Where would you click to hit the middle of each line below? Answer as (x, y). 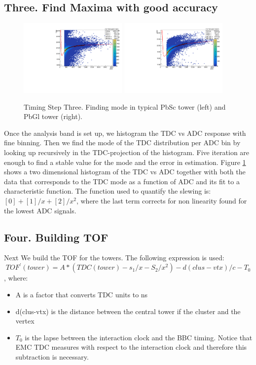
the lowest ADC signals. (40, 210)
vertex (25, 321)
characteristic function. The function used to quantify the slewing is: (108, 191)
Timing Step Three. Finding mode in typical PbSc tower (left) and (125, 106)
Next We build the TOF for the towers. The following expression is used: (114, 258)
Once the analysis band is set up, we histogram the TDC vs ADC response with (125, 133)
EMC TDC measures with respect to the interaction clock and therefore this (131, 347)
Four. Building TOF (56, 237)
